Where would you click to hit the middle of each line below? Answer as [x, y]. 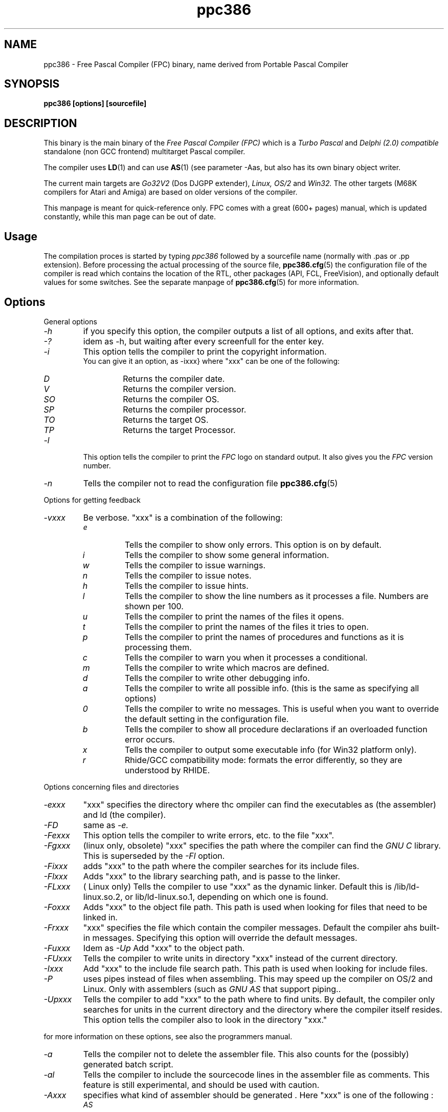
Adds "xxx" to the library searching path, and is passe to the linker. [212, 876]
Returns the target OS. [166, 419]
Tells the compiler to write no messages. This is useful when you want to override [282, 708]
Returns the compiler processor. [185, 409]
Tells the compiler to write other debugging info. [217, 678]
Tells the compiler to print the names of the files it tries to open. [247, 626]
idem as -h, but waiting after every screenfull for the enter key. [204, 341]
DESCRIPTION [41, 123]
